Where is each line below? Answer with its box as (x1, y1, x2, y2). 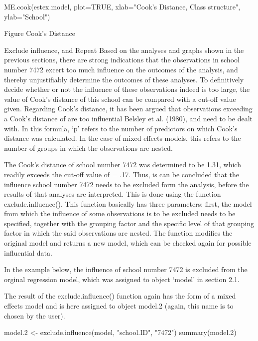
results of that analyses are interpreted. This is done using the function (4, 189, 221, 199)
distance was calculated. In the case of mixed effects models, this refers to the (4, 133, 241, 143)
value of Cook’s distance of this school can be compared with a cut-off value (4, 93, 236, 104)
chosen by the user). (4, 310, 65, 321)
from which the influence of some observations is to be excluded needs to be (4, 208, 236, 219)
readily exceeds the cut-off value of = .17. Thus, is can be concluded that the (4, 169, 239, 179)
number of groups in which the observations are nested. (4, 142, 173, 153)
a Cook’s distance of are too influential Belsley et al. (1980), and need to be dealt (4, 113, 253, 123)
